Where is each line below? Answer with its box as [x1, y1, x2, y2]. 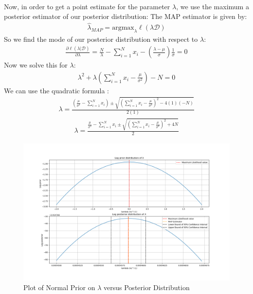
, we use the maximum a [176, 1, 249, 11]
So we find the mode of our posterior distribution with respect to [4, 34, 198, 44]
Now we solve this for [4, 60, 68, 70]
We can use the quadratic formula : [4, 85, 109, 95]
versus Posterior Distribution [104, 282, 190, 292]
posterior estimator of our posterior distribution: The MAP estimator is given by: [4, 11, 247, 21]
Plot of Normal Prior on [23, 282, 95, 292]
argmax [112, 24, 134, 32]
